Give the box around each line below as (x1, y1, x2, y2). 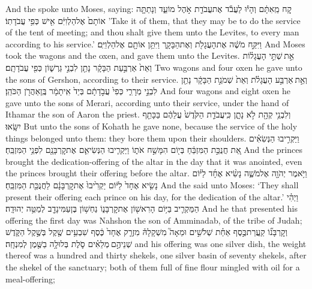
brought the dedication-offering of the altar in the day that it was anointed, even (5, 155, 302, 167)
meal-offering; (5, 272, 55, 285)
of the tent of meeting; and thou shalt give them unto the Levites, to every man (5, 26, 299, 38)
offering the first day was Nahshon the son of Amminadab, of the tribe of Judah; (5, 213, 302, 226)
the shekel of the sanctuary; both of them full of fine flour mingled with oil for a (5, 261, 300, 273)
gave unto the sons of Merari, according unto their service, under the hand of (5, 96, 289, 109)
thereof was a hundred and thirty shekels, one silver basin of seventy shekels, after (5, 249, 307, 261)
